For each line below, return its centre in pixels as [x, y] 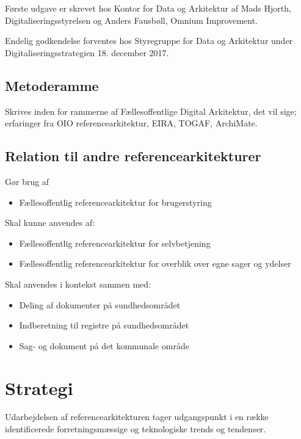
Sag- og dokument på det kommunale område [104, 345]
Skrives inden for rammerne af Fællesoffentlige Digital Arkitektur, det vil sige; [151, 111]
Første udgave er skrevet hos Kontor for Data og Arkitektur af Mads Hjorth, [148, 8]
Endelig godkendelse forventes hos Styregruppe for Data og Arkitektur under [149, 41]
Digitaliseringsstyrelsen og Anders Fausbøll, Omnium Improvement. [132, 20]
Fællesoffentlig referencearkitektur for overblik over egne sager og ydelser [155, 263]
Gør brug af [27, 181]
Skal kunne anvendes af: [50, 223]
